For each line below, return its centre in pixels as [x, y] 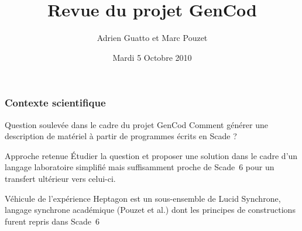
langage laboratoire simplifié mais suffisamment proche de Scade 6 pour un [140, 167]
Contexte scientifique [55, 103]
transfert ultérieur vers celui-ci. [60, 178]
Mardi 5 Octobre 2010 [152, 57]
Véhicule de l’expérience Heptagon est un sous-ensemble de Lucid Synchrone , [143, 198]
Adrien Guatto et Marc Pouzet [152, 38]
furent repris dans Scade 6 [52, 221]
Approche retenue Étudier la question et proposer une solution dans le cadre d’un [151, 155]
